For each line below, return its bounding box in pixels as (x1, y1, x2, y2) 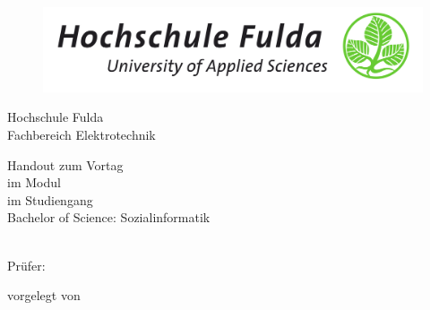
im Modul (7, 173, 61, 192)
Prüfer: (7, 255, 46, 274)
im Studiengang (7, 190, 93, 209)
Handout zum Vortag (7, 155, 124, 174)
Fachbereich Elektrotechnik (7, 125, 156, 143)
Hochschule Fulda (7, 108, 104, 126)
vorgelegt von (7, 286, 81, 305)
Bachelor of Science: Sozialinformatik (7, 208, 211, 227)
